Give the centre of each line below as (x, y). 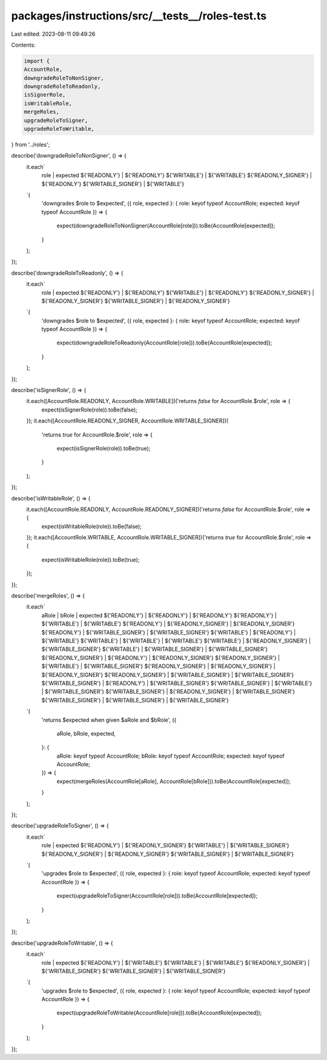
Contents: (23, 45)
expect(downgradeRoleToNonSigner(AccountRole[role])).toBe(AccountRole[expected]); (166, 226)
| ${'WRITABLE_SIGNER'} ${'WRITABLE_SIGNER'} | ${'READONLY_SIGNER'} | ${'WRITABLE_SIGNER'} (168, 692)
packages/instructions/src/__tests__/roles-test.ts (139, 16)
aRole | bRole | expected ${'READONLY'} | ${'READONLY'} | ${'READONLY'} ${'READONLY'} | (159, 615)
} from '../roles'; (31, 145)
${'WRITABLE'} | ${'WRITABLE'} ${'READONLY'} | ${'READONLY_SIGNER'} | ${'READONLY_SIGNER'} (168, 624)
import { (37, 61)
